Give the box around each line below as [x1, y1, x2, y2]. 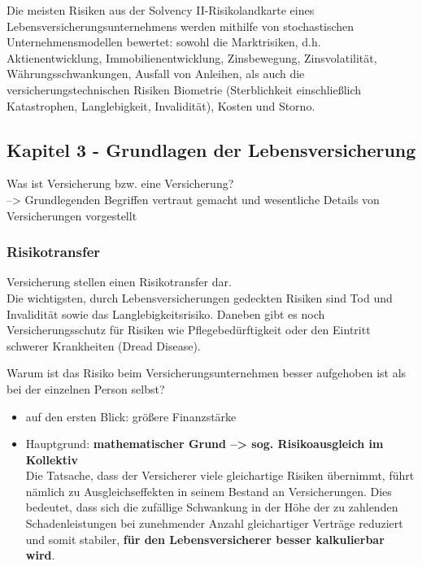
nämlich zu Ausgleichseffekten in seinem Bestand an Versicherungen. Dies [25, 482, 392, 499]
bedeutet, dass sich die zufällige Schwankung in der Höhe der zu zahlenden [25, 499, 398, 516]
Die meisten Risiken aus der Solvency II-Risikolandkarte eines [7, 2, 315, 18]
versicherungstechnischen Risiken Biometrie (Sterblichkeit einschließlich [7, 81, 362, 98]
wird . [25, 546, 55, 564]
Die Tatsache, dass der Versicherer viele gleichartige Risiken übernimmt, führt [25, 467, 415, 484]
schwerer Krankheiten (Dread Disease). [7, 337, 201, 354]
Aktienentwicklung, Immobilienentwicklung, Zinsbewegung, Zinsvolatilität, [7, 49, 377, 66]
